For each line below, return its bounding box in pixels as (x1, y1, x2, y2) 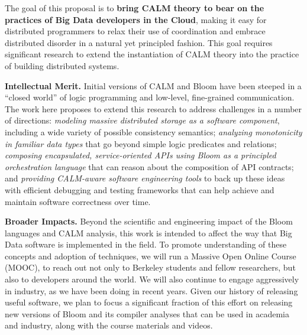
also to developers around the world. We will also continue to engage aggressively (5, 273, 299, 285)
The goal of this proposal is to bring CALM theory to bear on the (5, 2, 264, 14)
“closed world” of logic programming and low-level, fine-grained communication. (5, 91, 295, 103)
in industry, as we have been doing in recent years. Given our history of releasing (5, 284, 298, 297)
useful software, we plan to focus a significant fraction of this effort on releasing (5, 296, 293, 308)
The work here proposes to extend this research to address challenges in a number (5, 102, 302, 115)
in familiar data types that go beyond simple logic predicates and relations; (5, 137, 277, 149)
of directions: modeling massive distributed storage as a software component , (5, 114, 280, 126)
